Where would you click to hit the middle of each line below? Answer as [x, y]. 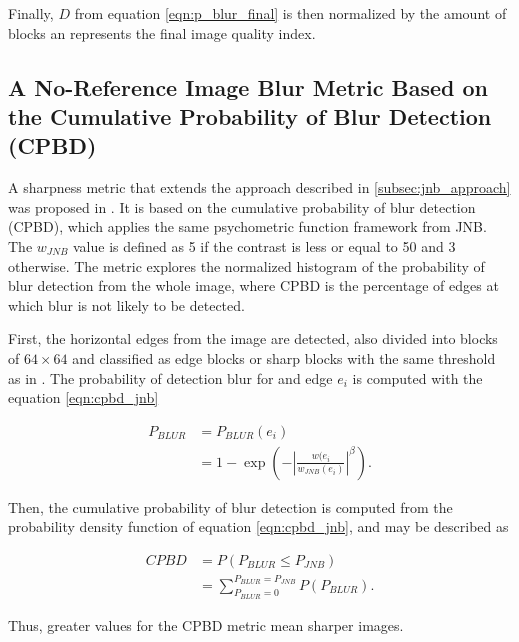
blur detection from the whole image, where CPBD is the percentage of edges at [253, 285]
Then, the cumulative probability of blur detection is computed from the [230, 506]
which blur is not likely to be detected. [126, 304]
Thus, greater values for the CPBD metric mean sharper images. [206, 624]
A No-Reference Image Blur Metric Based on [248, 86]
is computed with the [417, 377]
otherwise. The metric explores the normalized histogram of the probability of [246, 265]
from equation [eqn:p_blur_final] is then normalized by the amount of [290, 13]
